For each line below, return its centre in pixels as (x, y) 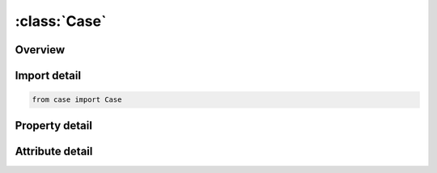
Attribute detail (54, 151)
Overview (40, 50)
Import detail (48, 76)
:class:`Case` (61, 21)
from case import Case (77, 100)
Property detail (54, 125)
